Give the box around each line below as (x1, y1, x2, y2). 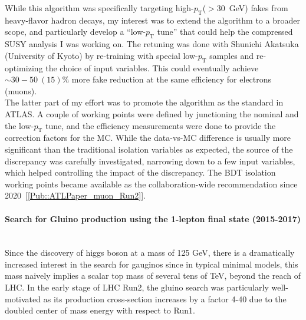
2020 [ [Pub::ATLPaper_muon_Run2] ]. (5, 189, 146, 202)
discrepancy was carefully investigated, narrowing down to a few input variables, (5, 154, 295, 167)
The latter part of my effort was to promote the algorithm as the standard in (5, 96, 284, 108)
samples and (209, 49, 254, 61)
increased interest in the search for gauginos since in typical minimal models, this (5, 258, 298, 270)
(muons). (5, 84, 37, 97)
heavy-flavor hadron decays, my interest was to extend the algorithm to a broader (5, 14, 300, 26)
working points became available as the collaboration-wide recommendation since (5, 177, 298, 190)
